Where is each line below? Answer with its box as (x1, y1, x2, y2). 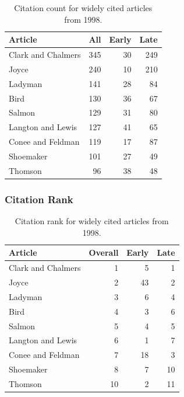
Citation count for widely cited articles (14, 2, 153, 13)
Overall (89, 246, 119, 259)
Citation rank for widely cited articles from (15, 215, 169, 227)
